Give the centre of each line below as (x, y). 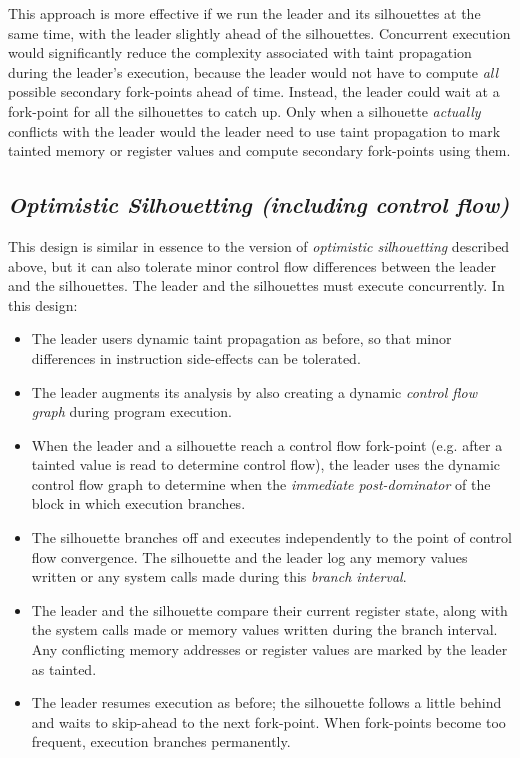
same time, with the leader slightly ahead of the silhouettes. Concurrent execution (259, 32)
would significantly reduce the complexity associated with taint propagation (240, 52)
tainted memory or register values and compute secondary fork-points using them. (259, 150)
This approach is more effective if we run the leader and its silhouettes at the (244, 13)
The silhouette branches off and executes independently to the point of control (271, 537)
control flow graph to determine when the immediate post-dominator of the (261, 483)
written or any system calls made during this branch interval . (219, 576)
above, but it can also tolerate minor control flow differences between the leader (252, 265)
